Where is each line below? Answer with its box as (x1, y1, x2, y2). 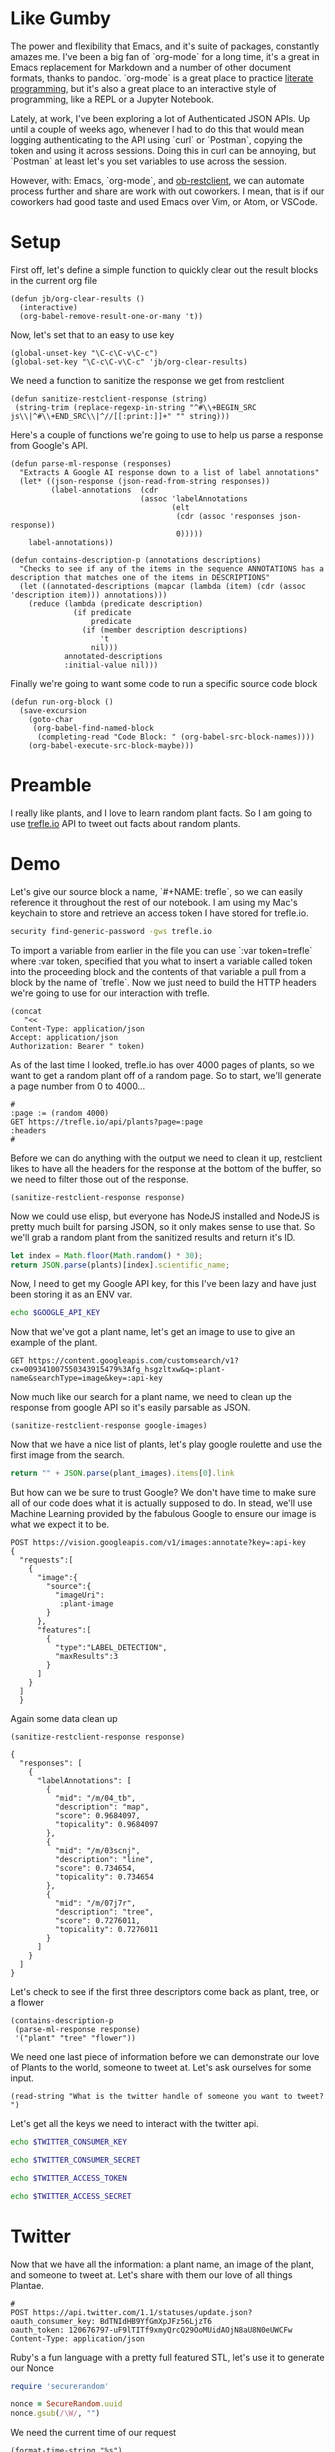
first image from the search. (10, 1449, 125, 1461)
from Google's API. (10, 439, 88, 451)
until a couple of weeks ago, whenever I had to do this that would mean (10, 123, 305, 135)
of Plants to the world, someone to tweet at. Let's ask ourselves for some (10, 2062, 312, 2074)
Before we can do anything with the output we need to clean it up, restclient (10, 1152, 323, 1164)
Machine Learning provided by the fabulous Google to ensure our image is (10, 1508, 317, 1520)
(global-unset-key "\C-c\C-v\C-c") (10, 348, 159, 358)
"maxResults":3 (54, 1652, 118, 1662)
